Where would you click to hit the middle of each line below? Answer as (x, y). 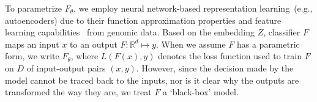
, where (84, 56)
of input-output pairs (66, 67)
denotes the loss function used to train (230, 56)
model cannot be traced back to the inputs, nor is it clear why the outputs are (152, 80)
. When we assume (191, 44)
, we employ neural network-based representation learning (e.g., (193, 8)
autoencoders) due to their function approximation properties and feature (143, 20)
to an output (94, 44)
